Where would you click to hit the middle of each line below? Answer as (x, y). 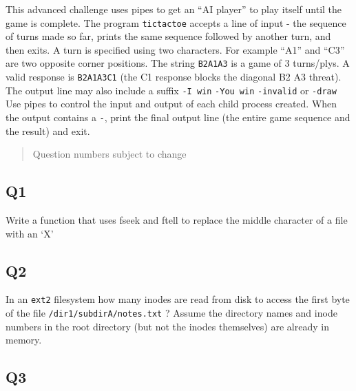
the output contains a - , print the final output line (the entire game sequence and (178, 117)
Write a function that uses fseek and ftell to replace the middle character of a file (177, 220)
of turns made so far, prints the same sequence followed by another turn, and (168, 36)
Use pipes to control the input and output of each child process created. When (171, 104)
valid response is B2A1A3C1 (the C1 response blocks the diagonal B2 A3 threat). (174, 77)
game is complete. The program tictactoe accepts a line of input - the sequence (176, 22)
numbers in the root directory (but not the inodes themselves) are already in (167, 326)
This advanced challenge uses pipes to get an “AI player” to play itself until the (174, 9)
